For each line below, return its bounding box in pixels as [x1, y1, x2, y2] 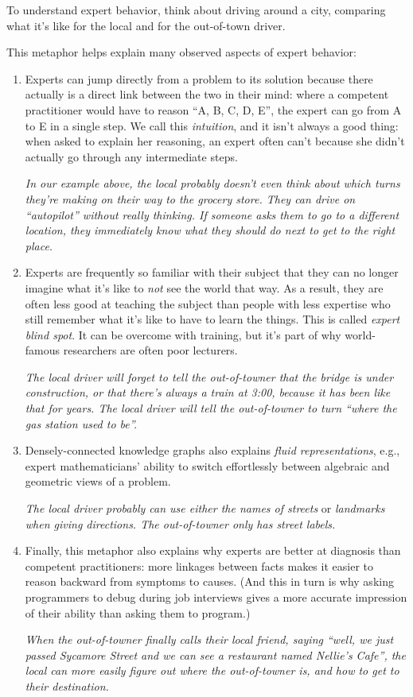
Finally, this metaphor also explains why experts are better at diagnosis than [25, 542, 401, 559]
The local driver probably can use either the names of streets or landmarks [25, 500, 385, 517]
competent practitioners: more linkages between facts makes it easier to [25, 557, 373, 574]
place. [25, 237, 53, 254]
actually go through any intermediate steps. [25, 148, 238, 165]
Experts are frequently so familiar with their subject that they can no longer [25, 264, 399, 281]
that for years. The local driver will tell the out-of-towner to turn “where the [25, 400, 397, 416]
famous [25, 342, 60, 358]
